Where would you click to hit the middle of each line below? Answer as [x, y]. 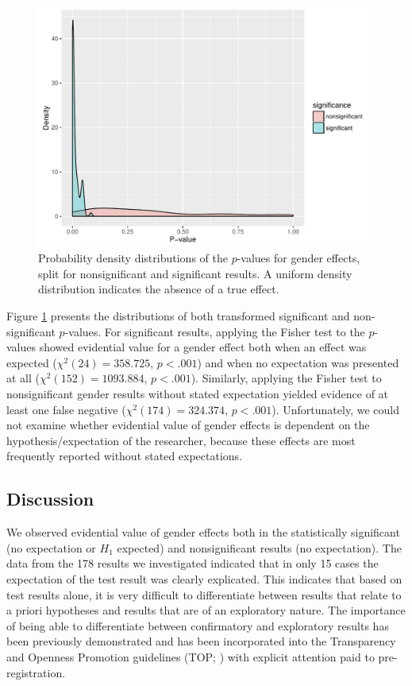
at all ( [23, 378]
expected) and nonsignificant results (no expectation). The [259, 547]
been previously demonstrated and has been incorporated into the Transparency [201, 641]
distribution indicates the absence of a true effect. [159, 289]
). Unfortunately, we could [335, 409]
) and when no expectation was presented [298, 362]
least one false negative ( [66, 409]
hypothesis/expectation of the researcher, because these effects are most [181, 440]
